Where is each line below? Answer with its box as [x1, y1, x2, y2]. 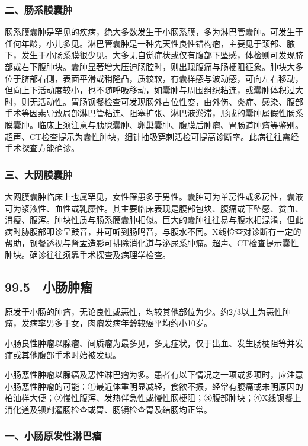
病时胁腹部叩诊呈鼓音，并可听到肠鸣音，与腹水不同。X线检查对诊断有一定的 [5, 225, 301, 237]
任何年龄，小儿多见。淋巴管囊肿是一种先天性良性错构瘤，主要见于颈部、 [5, 37, 287, 49]
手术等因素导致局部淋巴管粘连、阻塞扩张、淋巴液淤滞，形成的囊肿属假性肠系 [5, 107, 303, 119]
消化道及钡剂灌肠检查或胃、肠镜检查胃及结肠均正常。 [5, 403, 212, 415]
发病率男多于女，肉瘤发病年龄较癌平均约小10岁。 [21, 317, 212, 329]
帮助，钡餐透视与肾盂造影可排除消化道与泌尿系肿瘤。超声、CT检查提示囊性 [5, 237, 299, 249]
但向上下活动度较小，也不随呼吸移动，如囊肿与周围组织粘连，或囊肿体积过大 [5, 84, 303, 96]
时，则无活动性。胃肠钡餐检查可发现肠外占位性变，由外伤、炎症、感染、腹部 [5, 95, 303, 107]
